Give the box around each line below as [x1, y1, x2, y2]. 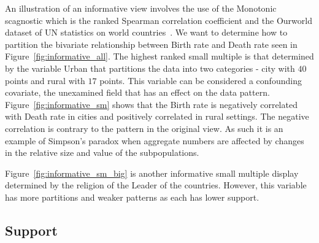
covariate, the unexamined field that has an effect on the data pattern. [5, 86, 270, 99]
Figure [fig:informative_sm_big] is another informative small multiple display [5, 166, 299, 179]
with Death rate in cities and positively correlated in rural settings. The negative [5, 110, 309, 123]
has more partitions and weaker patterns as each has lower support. [5, 190, 259, 203]
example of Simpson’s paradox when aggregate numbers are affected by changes [5, 134, 304, 147]
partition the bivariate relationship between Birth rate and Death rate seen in [5, 37, 298, 50]
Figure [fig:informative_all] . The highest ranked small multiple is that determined [5, 50, 314, 63]
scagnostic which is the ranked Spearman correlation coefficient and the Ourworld [5, 13, 312, 26]
